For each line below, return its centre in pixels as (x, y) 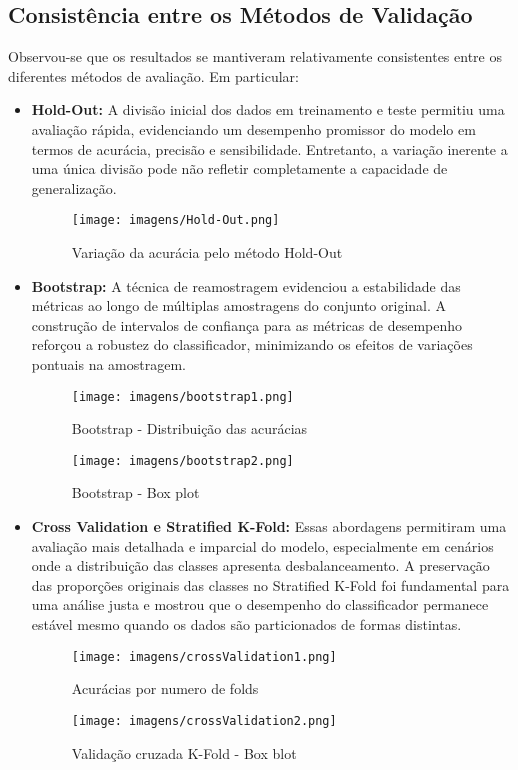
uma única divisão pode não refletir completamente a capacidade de (239, 168)
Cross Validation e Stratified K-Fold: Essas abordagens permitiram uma (269, 526)
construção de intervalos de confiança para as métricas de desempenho (247, 324)
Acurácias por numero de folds (165, 688)
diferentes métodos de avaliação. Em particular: (153, 75)
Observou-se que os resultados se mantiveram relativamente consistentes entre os (255, 56)
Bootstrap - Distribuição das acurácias (189, 428)
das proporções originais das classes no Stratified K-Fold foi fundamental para (270, 584)
